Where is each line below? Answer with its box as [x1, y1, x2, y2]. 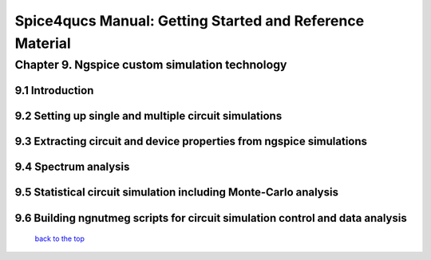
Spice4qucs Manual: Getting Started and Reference [14, 12, 365, 30]
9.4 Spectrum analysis [14, 160, 130, 174]
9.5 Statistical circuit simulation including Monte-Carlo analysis [14, 186, 339, 199]
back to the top [34, 234, 85, 243]
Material [14, 34, 71, 52]
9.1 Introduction [14, 84, 94, 97]
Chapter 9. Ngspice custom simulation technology [14, 57, 287, 72]
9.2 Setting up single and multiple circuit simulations [14, 109, 283, 123]
